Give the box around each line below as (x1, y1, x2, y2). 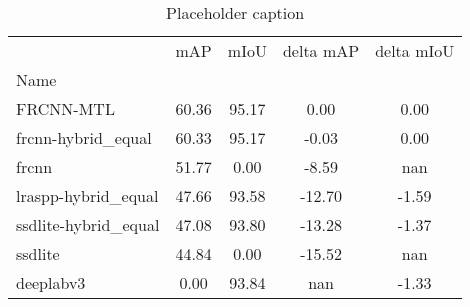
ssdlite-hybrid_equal (16, 213, 160, 236)
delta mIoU (375, 39, 455, 62)
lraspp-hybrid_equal (16, 184, 159, 207)
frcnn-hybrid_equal (16, 126, 152, 149)
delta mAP (282, 39, 360, 62)
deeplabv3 (16, 271, 86, 294)
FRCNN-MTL (16, 97, 115, 120)
